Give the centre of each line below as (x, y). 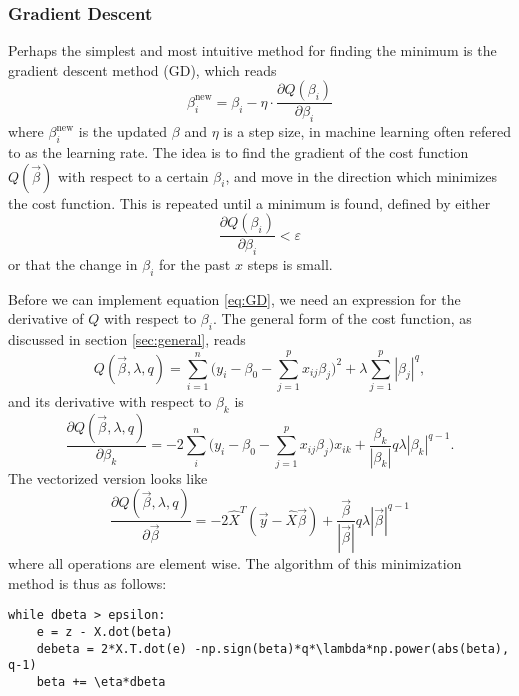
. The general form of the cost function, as (342, 318)
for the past (194, 264)
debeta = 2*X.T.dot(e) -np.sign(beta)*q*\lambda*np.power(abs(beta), (273, 648)
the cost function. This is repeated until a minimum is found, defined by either (249, 202)
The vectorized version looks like (108, 477)
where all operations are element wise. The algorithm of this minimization (235, 563)
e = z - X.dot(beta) (104, 631)
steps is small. (290, 264)
